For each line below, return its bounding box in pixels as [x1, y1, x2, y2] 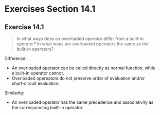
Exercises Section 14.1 [4, 3, 96, 15]
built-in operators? [16, 46, 54, 52]
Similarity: [4, 90, 25, 96]
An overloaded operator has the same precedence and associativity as [11, 99, 154, 105]
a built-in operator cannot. [11, 70, 64, 76]
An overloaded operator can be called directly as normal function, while [11, 65, 156, 71]
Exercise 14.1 [4, 23, 44, 31]
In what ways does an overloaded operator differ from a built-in [16, 36, 144, 41]
